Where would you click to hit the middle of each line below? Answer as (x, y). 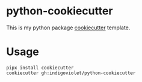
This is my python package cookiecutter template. (68, 28)
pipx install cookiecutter (40, 68)
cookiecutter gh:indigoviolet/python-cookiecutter (71, 73)
